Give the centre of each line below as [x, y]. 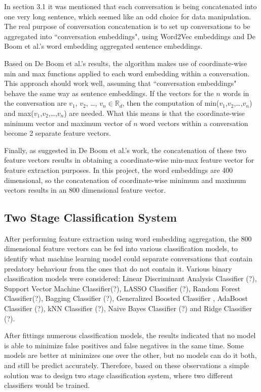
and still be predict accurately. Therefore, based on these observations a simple [127, 365]
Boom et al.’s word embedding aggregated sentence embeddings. [103, 46]
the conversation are [35, 103]
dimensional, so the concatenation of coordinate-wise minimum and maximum [125, 180]
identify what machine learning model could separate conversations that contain [128, 259]
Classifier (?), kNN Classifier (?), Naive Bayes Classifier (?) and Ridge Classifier [128, 308]
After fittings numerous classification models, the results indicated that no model [130, 335]
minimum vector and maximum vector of [68, 123]
